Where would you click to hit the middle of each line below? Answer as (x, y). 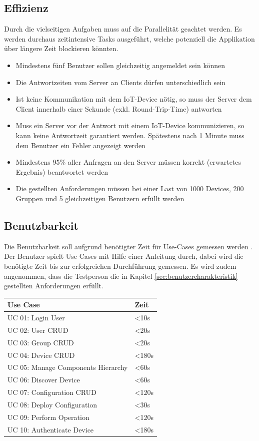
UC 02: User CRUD (38, 330)
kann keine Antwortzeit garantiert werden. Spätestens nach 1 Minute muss (130, 135)
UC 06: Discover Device (44, 380)
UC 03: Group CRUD (41, 342)
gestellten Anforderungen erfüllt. (54, 286)
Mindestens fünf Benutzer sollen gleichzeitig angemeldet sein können (120, 65)
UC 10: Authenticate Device (51, 429)
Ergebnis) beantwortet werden (62, 171)
